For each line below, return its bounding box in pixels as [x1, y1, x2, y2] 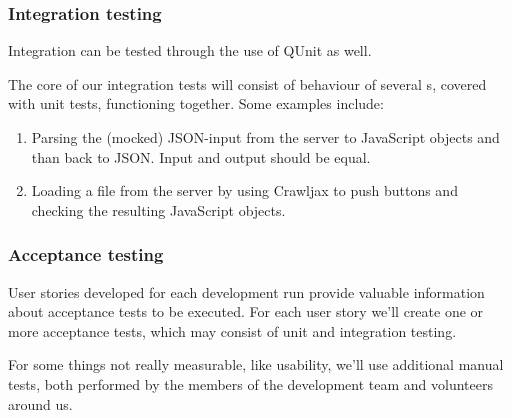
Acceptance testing [8, 242, 164, 267]
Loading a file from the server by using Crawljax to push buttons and [31, 180, 458, 201]
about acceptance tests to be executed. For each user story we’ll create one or [8, 301, 484, 322]
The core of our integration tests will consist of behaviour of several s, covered [8, 73, 487, 94]
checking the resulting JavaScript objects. [31, 199, 286, 220]
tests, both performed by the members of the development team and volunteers [8, 373, 493, 394]
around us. [8, 393, 73, 414]
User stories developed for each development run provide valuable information [8, 281, 485, 302]
